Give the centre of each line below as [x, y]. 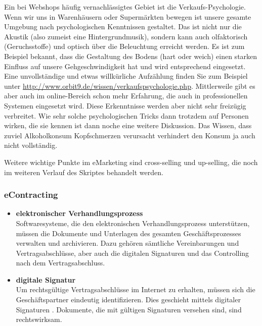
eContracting [31, 195]
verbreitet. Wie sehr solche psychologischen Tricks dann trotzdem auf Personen [126, 115]
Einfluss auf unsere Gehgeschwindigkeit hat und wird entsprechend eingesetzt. [125, 66]
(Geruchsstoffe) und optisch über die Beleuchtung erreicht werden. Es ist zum [124, 46]
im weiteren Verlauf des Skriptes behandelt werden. [84, 172]
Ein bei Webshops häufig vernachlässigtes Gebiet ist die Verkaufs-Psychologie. [125, 7]
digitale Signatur [46, 279]
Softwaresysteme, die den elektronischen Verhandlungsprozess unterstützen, [133, 223]
